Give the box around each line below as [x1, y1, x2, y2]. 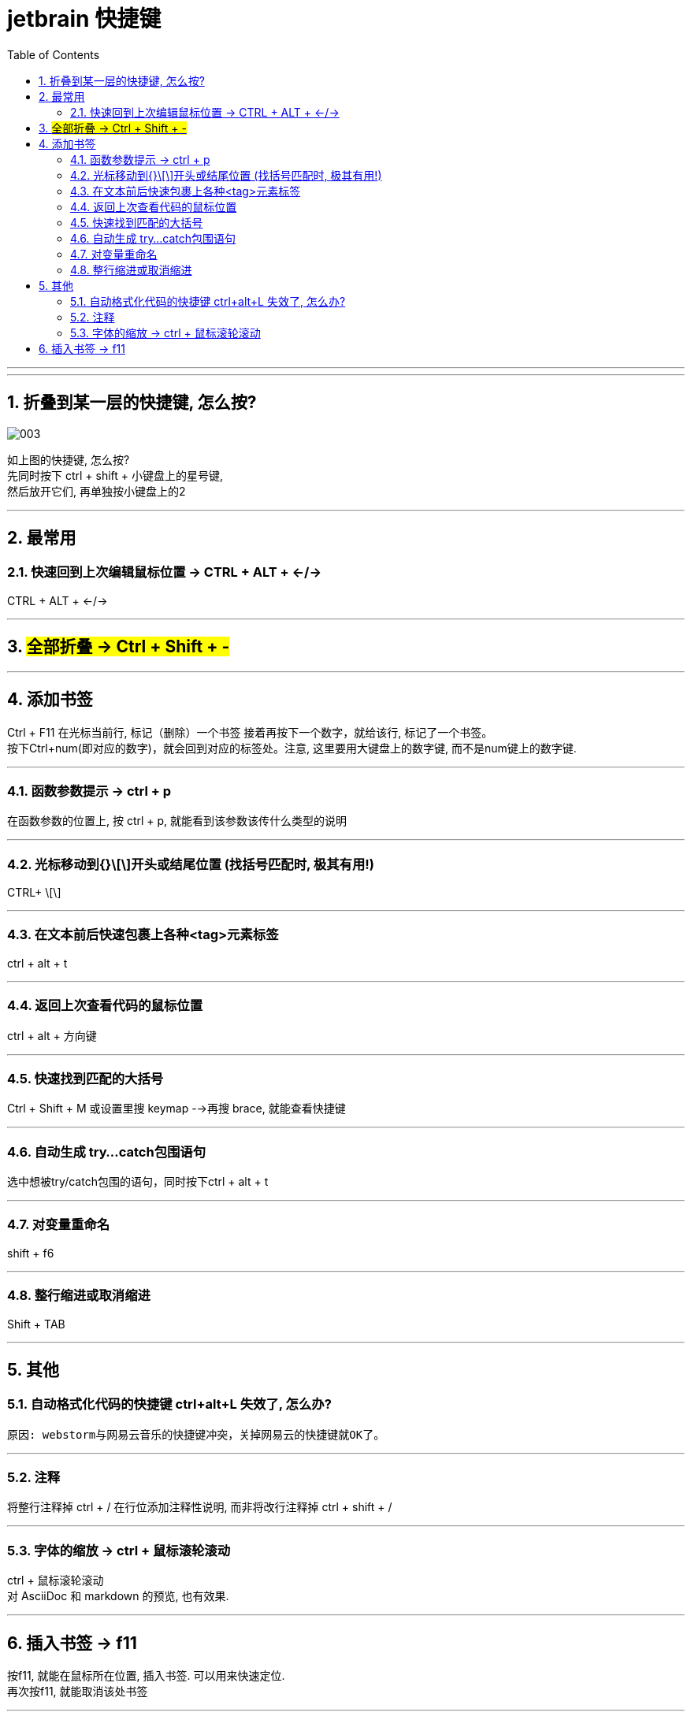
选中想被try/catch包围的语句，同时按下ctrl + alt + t [7, 1175, 269, 1188]
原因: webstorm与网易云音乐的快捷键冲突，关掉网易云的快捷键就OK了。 [7, 1428, 385, 1441]
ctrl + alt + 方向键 [7, 1028, 97, 1042]
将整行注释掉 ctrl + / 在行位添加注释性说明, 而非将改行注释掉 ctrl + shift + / [7, 1500, 392, 1514]
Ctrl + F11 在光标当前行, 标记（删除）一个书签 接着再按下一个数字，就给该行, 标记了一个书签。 [7, 725, 493, 739]
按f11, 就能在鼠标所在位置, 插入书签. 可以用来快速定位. [7, 1669, 285, 1683]
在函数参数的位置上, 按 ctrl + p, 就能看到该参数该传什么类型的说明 [7, 814, 347, 828]
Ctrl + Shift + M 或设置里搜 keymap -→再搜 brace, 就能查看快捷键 [7, 1101, 346, 1116]
